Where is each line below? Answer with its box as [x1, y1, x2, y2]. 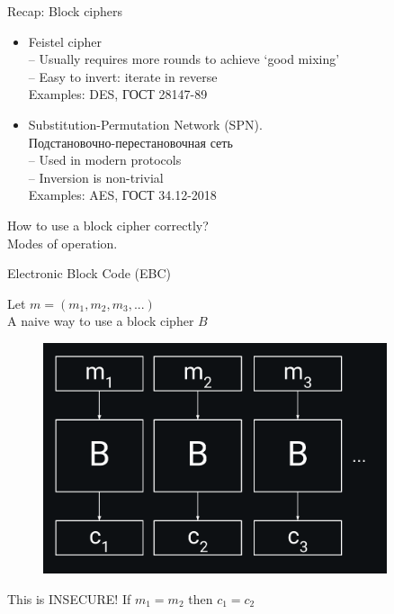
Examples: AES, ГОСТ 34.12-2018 [28, 185, 217, 204]
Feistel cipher [28, 32, 102, 50]
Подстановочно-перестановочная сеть [28, 132, 233, 151]
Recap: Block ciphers [7, 2, 123, 20]
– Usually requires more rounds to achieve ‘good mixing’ [28, 50, 340, 68]
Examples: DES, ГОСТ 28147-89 [28, 85, 208, 104]
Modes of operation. [7, 233, 118, 252]
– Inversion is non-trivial [28, 167, 164, 186]
